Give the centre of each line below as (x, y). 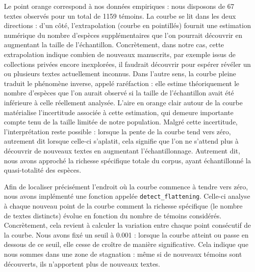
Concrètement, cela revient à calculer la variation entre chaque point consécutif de (127, 225)
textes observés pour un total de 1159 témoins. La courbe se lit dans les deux (120, 15)
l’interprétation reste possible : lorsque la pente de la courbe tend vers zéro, (117, 131)
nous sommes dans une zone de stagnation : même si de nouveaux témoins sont (123, 254)
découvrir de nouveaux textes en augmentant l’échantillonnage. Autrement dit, (122, 150)
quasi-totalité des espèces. (43, 170)
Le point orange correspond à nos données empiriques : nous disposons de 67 (119, 6)
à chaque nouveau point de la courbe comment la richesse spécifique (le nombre (123, 205)
